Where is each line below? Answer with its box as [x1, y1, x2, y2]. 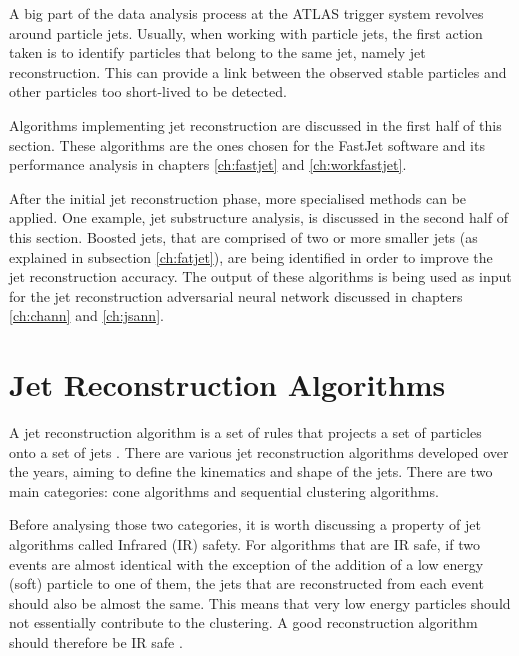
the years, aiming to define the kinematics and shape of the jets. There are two [9, 461, 493, 482]
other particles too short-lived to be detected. [9, 81, 287, 102]
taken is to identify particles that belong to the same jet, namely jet [9, 42, 426, 63]
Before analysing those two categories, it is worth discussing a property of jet [9, 514, 481, 535]
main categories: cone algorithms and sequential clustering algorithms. [9, 480, 439, 501]
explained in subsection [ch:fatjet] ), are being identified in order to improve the [9, 246, 493, 267]
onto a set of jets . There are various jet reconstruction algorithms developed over [9, 441, 509, 462]
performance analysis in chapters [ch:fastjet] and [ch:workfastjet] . [9, 154, 407, 175]
